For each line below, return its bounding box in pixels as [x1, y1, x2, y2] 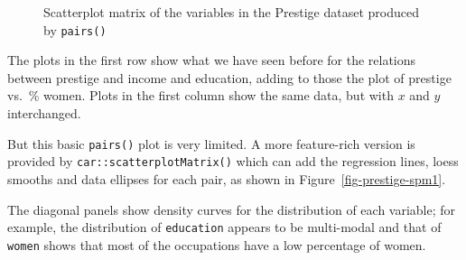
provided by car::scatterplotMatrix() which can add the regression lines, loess [7, 152, 459, 171]
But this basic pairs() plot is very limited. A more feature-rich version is [7, 134, 415, 153]
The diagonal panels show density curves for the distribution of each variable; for [7, 200, 456, 218]
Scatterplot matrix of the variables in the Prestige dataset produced [43, 3, 419, 21]
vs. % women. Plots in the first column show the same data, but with [7, 86, 394, 105]
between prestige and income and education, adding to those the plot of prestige [7, 68, 452, 87]
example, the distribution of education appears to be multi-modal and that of [7, 218, 442, 237]
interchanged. [7, 104, 81, 123]
